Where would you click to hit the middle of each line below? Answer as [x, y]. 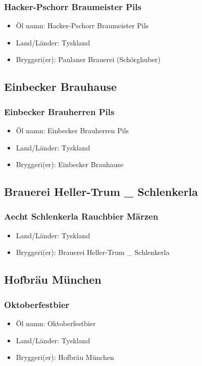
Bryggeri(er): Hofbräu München [65, 357]
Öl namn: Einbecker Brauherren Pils [72, 130]
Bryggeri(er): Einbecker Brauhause [70, 164]
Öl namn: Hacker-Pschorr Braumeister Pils [82, 25]
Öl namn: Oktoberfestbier [56, 323]
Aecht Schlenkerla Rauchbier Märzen [81, 216]
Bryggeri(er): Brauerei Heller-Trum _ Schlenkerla [93, 252]
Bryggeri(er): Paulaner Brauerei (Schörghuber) [88, 59]
